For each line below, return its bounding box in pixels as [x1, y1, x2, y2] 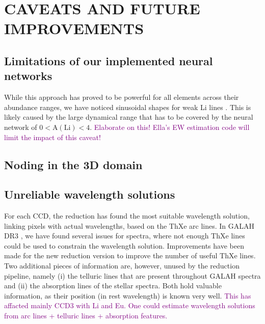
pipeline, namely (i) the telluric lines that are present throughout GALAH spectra [4, 270, 261, 281]
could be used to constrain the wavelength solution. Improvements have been [4, 240, 244, 251]
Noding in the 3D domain [4, 156, 143, 172]
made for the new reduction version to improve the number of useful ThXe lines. [4, 250, 256, 261]
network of [4, 121, 37, 132]
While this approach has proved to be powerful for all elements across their [4, 92, 239, 102]
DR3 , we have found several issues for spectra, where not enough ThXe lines [4, 230, 245, 241]
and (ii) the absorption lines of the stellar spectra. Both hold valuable [4, 280, 222, 291]
